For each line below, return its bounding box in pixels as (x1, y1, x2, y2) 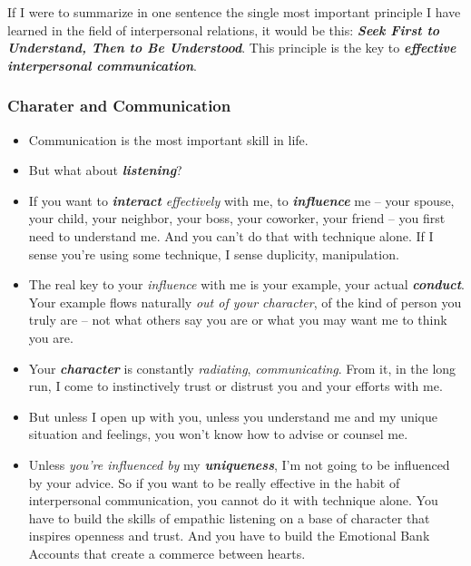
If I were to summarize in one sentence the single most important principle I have (7, 3, 461, 21)
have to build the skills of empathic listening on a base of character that (28, 508, 430, 527)
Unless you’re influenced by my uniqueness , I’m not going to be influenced (28, 454, 450, 473)
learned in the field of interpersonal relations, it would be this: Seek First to (7, 20, 440, 39)
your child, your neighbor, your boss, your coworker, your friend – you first (28, 209, 446, 228)
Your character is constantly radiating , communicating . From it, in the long (28, 358, 456, 377)
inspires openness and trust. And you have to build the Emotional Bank (28, 526, 430, 545)
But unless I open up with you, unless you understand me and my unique (28, 406, 437, 425)
